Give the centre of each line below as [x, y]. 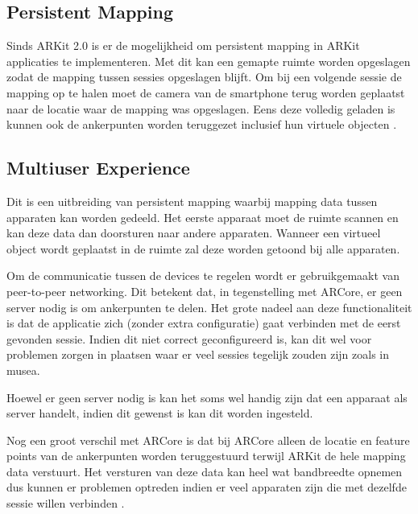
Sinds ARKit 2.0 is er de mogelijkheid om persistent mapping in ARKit [183, 45]
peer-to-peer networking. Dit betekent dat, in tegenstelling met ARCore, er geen [205, 291]
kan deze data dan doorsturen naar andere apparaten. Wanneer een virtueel [194, 233]
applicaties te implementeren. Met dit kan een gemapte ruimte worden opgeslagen [209, 61]
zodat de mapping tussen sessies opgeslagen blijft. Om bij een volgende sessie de [204, 77]
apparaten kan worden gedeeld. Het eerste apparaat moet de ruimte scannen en [203, 217]
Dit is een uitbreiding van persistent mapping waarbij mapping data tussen [192, 201]
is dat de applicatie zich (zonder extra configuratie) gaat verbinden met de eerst [204, 323]
